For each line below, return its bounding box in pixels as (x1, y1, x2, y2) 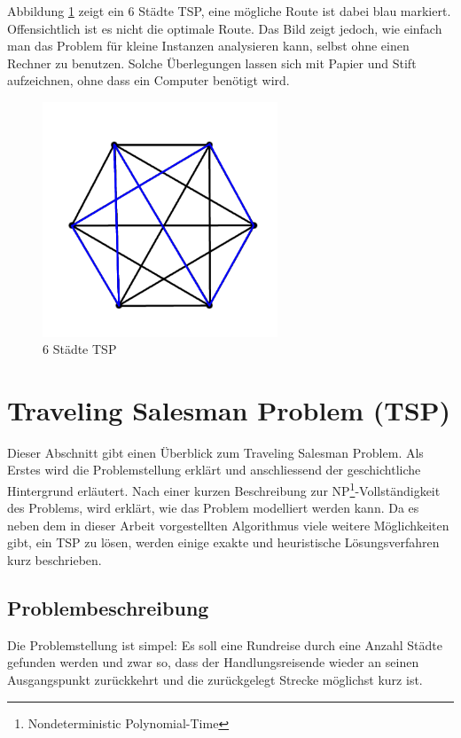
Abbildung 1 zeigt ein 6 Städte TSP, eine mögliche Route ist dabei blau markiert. (7, 2, 451, 20)
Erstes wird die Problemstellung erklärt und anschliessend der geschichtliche (7, 460, 421, 479)
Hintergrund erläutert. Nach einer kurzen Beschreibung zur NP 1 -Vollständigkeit (7, 479, 441, 499)
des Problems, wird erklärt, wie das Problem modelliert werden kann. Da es (7, 499, 419, 517)
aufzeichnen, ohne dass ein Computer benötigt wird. (7, 71, 290, 90)
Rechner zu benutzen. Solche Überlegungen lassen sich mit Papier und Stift (7, 53, 417, 72)
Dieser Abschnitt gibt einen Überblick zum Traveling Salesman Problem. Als (7, 443, 424, 461)
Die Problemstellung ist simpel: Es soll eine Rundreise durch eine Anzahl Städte (7, 635, 442, 654)
